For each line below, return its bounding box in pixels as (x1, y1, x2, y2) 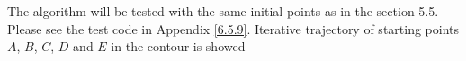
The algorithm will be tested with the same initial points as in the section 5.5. (7, 2, 439, 20)
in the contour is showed (111, 37, 246, 56)
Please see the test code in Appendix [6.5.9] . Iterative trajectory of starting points (7, 19, 460, 38)
